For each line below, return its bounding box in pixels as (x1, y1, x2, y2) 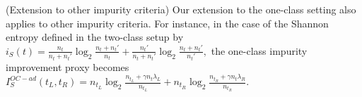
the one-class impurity (211, 43, 308, 58)
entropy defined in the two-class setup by (6, 30, 184, 44)
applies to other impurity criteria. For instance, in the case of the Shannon (6, 15, 329, 30)
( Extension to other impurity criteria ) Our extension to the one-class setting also (6, 2, 356, 16)
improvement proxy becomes (6, 59, 129, 74)
